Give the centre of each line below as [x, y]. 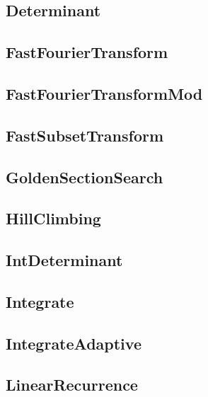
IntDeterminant [64, 260]
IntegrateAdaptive [74, 343]
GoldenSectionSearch [85, 177]
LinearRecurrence [72, 385]
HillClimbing [53, 218]
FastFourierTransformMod [104, 93]
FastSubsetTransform [85, 135]
